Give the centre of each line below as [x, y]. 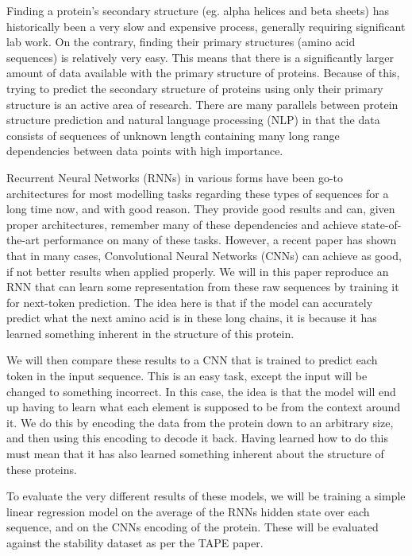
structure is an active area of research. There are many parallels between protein [202, 104]
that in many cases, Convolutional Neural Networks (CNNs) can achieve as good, [204, 255]
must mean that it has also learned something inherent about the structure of [195, 454]
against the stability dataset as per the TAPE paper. [135, 542]
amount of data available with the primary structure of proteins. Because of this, [203, 73]
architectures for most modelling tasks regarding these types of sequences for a [198, 193]
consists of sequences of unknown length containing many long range [173, 135]
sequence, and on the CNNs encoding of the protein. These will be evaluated [193, 527]
